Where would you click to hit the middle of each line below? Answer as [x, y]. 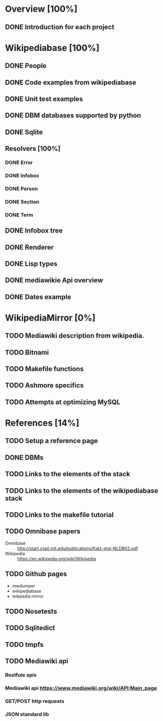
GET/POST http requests [35, 701]
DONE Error [19, 163]
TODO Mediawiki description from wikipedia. [75, 336]
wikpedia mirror [28, 596]
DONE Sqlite [24, 132]
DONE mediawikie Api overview [54, 281]
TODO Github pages [36, 574]
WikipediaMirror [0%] [50, 318]
